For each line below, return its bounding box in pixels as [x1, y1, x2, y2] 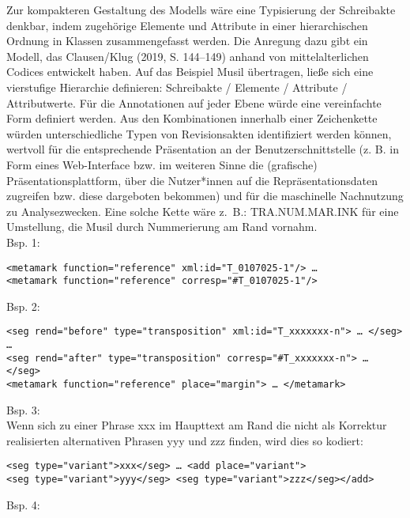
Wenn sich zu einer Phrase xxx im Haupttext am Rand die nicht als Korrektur [6, 417, 387, 433]
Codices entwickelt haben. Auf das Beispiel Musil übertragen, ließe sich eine [6, 63, 374, 80]
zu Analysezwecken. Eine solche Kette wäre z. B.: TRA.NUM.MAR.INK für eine [6, 202, 399, 219]
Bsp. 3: [6, 401, 40, 418]
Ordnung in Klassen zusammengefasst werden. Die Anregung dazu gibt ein [6, 32, 368, 49]
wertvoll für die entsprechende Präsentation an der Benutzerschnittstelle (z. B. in [6, 141, 399, 157]
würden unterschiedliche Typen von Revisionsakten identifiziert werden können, [6, 125, 392, 142]
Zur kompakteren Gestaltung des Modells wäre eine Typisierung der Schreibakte [6, 2, 396, 17]
